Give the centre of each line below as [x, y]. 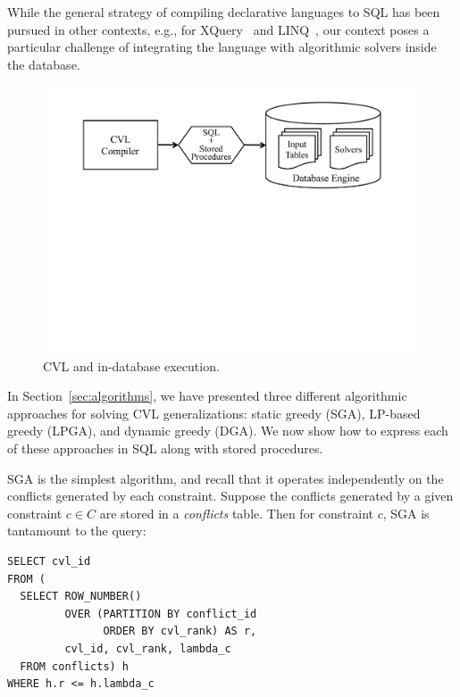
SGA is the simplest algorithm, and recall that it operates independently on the [226, 478]
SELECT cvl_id [49, 561]
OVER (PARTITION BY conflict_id [161, 614]
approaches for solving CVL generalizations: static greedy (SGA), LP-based [214, 413]
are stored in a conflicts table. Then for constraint [236, 513]
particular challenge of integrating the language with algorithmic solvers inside [222, 47]
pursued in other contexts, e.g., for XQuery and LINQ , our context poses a [218, 29]
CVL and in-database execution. [131, 365]
